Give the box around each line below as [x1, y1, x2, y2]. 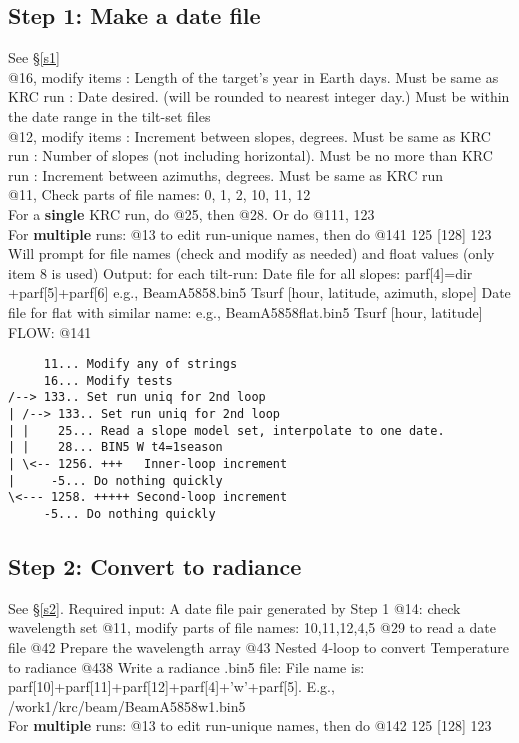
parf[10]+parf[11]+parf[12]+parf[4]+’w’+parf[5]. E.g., [8, 676, 335, 697]
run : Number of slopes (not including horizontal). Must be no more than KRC [8, 145, 493, 166]
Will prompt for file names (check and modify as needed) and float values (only [8, 243, 495, 264]
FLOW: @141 [8, 321, 92, 342]
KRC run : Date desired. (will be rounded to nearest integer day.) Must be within [8, 86, 510, 107]
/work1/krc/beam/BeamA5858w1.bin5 [8, 695, 246, 716]
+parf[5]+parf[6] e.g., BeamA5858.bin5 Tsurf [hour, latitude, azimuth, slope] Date [8, 282, 511, 303]
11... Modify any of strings [43, 357, 238, 372]
